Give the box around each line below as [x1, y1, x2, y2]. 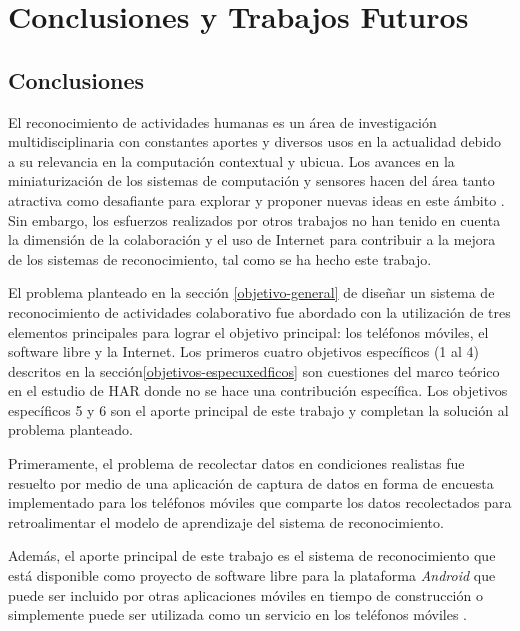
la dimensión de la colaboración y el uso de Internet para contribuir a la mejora [8, 229, 496, 250]
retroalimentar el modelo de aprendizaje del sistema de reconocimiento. [8, 511, 444, 532]
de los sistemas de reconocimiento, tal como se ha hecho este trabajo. [8, 248, 432, 269]
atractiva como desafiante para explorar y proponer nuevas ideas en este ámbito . [8, 189, 505, 210]
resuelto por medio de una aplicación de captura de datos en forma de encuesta [8, 472, 494, 493]
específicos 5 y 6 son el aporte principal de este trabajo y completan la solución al [8, 399, 509, 420]
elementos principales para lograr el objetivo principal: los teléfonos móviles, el [8, 321, 489, 342]
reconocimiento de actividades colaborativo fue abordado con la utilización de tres [8, 301, 511, 322]
